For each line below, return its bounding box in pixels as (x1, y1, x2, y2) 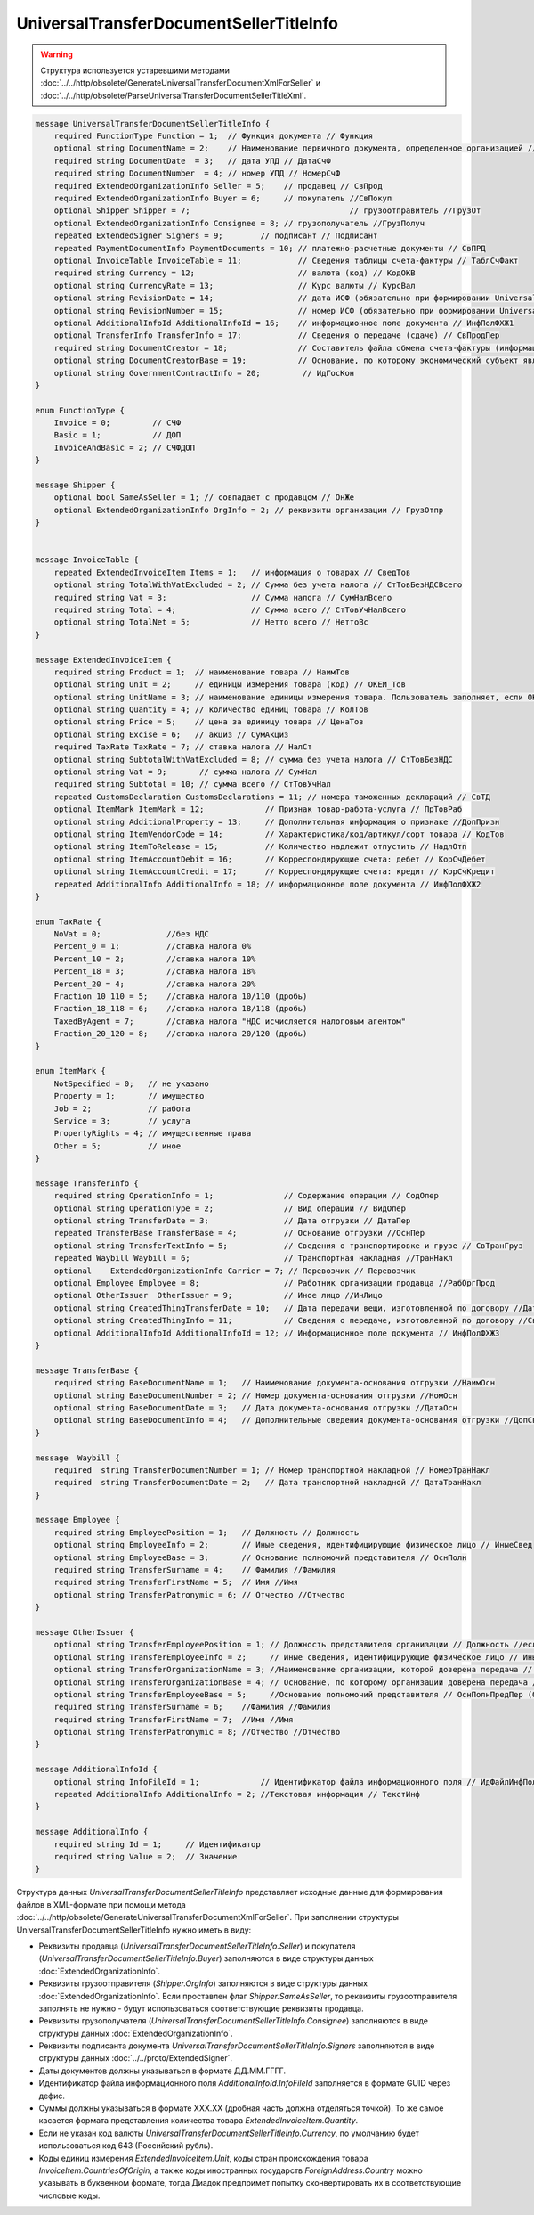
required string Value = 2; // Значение (53, 1851, 238, 1861)
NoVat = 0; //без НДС (53, 929, 209, 939)
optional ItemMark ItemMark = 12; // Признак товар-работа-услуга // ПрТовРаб (53, 805, 463, 814)
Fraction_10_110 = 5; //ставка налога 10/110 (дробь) (53, 992, 308, 1001)
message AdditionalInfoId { (35, 1764, 158, 1775)
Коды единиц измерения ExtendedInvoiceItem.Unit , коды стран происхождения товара (38, 2153, 368, 2163)
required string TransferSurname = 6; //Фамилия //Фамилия (53, 1702, 331, 1712)
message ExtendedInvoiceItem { (35, 655, 173, 665)
